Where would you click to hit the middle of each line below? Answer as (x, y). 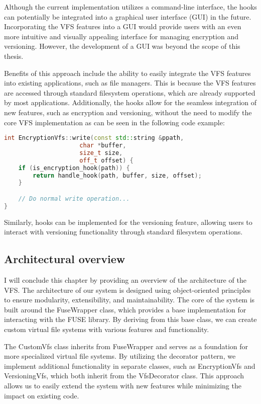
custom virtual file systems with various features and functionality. (107, 329)
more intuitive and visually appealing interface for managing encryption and (121, 36)
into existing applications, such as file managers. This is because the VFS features (130, 83)
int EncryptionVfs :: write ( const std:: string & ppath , (94, 138)
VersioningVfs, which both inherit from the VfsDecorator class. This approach (124, 376)
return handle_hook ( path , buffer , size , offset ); (117, 175)
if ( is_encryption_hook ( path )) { (74, 168)
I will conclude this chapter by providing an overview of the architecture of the (125, 280)
